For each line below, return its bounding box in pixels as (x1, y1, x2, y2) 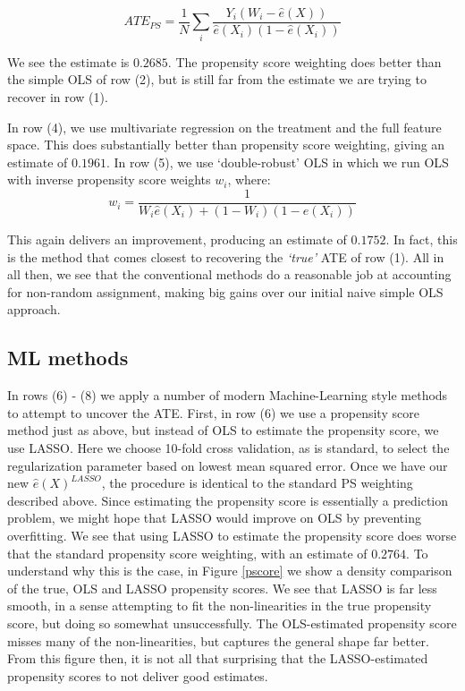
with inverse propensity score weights (7, 170, 211, 189)
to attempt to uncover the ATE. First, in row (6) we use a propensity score (7, 403, 419, 422)
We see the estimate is (7, 52, 130, 71)
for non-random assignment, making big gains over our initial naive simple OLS (7, 282, 444, 301)
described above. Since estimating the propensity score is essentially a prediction (7, 491, 449, 509)
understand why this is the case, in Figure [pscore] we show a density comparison (7, 561, 452, 580)
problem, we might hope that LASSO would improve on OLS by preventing (7, 508, 421, 527)
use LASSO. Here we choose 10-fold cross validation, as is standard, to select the (7, 438, 450, 456)
